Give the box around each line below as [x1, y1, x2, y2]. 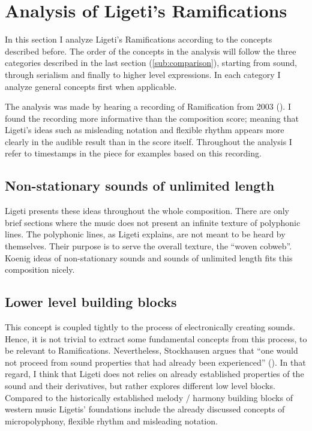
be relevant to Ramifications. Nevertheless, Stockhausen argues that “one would [5, 344, 298, 357]
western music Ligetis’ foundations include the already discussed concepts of [5, 403, 285, 415]
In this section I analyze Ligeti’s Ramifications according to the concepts [5, 33, 272, 46]
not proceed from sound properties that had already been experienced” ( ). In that [5, 355, 306, 368]
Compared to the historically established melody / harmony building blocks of [5, 391, 293, 403]
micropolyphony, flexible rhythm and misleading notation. [5, 414, 218, 427]
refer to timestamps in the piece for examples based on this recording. [5, 147, 262, 159]
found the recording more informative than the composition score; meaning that [5, 111, 299, 124]
